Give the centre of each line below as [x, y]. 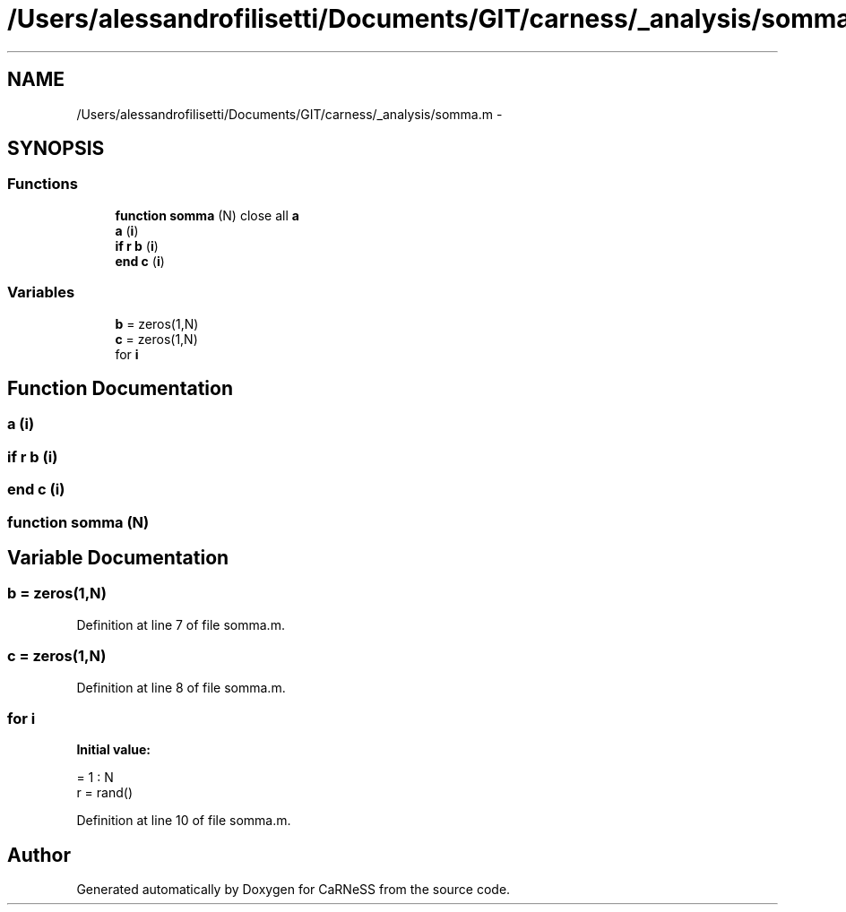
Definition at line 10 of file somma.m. [184, 821]
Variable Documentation [118, 557]
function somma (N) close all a [207, 215]
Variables [41, 293]
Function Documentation [120, 388]
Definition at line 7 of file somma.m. [181, 624]
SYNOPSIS [56, 149]
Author [39, 855]
